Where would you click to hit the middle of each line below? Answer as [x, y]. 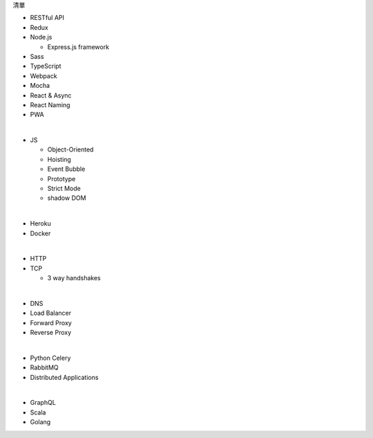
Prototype [61, 179]
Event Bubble [66, 169]
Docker [40, 233]
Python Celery [50, 358]
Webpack [44, 75]
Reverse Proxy [51, 333]
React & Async [51, 95]
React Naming [50, 104]
